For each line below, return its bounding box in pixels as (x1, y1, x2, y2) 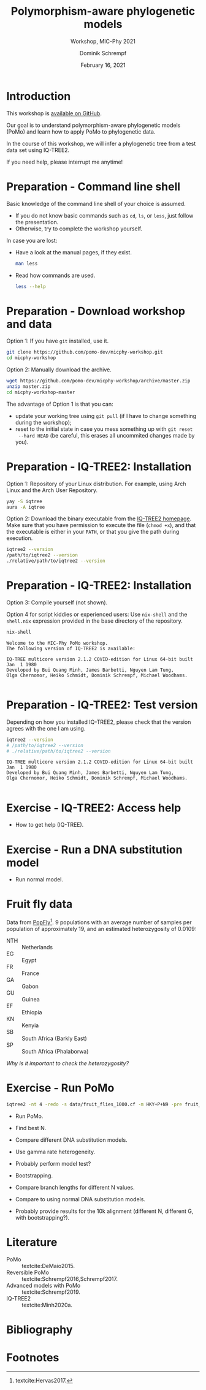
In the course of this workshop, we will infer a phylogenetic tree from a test (6, 140, 196, 147)
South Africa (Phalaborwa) (21, 1047, 89, 1055)
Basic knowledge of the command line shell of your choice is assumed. (6, 200, 186, 207)
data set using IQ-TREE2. (6, 146, 70, 154)
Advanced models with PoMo (6, 1282, 81, 1289)
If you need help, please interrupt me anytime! (6, 158, 123, 165)
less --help (15, 283, 46, 289)
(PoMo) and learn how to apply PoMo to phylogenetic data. (6, 127, 156, 135)
